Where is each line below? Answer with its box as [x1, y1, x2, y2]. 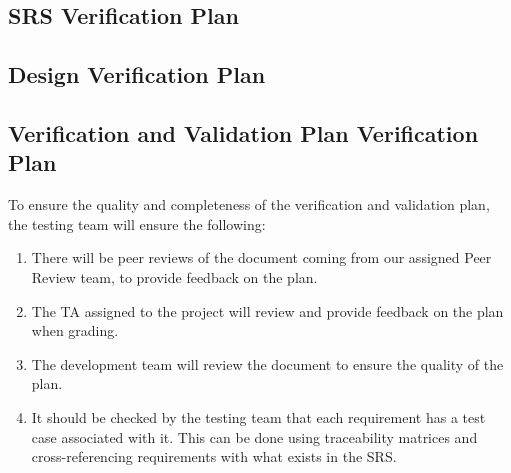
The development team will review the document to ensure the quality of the [31, 353, 504, 374]
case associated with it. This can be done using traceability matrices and [31, 426, 478, 447]
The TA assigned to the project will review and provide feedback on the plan [31, 300, 504, 321]
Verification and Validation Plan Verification [8, 117, 479, 148]
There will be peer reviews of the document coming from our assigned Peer [31, 247, 492, 268]
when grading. [31, 320, 119, 341]
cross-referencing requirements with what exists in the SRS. [31, 446, 397, 467]
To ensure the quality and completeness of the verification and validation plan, [8, 194, 490, 215]
